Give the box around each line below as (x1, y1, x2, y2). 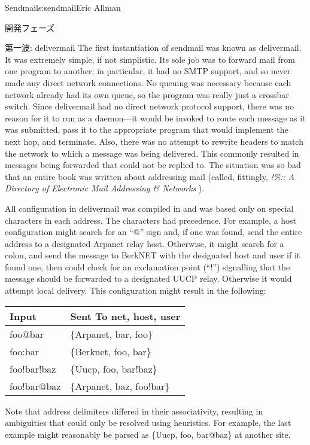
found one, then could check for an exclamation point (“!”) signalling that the (5, 260, 290, 273)
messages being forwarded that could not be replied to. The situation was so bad (5, 159, 301, 171)
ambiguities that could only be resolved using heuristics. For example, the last (5, 416, 291, 429)
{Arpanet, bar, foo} (70, 327, 153, 341)
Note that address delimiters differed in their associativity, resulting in (5, 404, 263, 417)
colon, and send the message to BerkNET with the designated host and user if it (5, 249, 300, 261)
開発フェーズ (5, 21, 55, 33)
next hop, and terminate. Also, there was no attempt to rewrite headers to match (5, 135, 303, 147)
